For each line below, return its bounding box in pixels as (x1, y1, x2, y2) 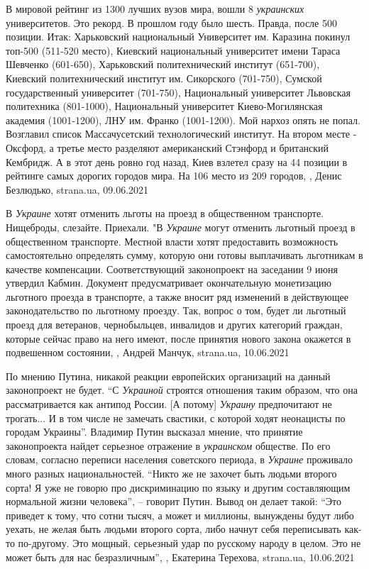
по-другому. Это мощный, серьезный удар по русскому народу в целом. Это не (18, 535, 361, 550)
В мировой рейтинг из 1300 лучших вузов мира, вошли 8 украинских (6, 1, 304, 16)
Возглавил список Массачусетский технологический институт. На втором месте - (6, 126, 357, 141)
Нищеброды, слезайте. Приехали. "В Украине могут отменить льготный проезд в (6, 219, 356, 234)
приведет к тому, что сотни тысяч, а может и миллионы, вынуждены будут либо (6, 507, 354, 522)
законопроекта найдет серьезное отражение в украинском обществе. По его (6, 438, 331, 453)
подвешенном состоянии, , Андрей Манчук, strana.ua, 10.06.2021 (6, 345, 290, 360)
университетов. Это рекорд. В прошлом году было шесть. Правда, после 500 (6, 15, 337, 30)
